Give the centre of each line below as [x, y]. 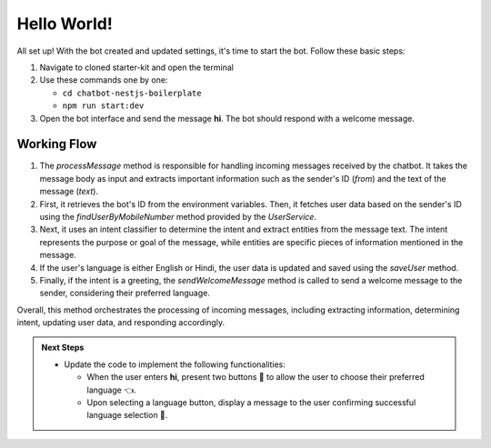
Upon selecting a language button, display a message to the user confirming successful [251, 403]
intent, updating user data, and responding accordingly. [121, 323]
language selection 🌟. [127, 415]
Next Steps [63, 348]
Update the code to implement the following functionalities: [175, 364]
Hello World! [65, 24]
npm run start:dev [103, 106]
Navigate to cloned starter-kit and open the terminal [136, 67]
